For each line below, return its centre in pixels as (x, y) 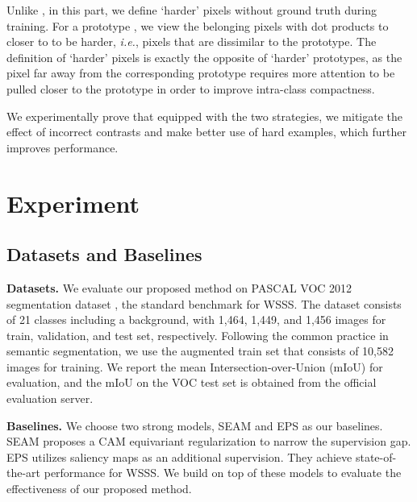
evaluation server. (50, 398)
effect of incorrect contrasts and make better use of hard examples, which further (206, 132)
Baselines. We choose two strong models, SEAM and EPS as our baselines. (195, 425)
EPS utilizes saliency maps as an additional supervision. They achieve (179, 456)
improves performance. (63, 147)
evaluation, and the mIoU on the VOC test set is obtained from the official (192, 382)
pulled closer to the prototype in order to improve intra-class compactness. (191, 88)
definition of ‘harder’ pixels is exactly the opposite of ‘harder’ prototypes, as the (204, 57)
